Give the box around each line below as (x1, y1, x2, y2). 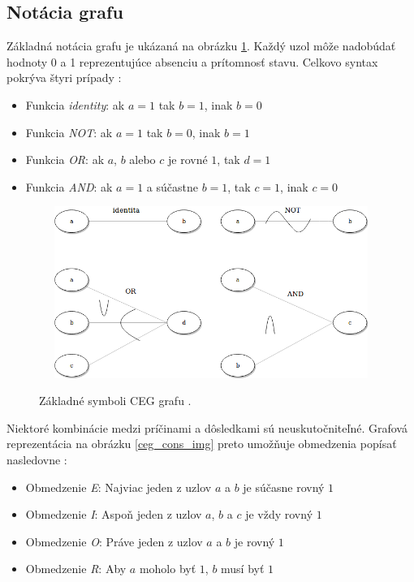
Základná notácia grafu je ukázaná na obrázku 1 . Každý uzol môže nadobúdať (6, 37, 396, 54)
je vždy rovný (245, 506, 313, 523)
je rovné (168, 151, 208, 168)
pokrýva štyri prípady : (6, 69, 122, 86)
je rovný (234, 532, 275, 550)
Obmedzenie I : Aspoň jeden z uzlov (25, 506, 202, 523)
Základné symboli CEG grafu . (39, 392, 192, 409)
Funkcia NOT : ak (25, 123, 113, 140)
